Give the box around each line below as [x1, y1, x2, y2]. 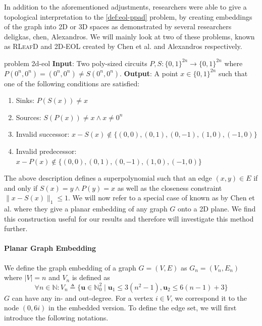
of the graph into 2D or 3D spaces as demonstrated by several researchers [4, 21, 232, 32]
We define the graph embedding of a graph [4, 262, 136, 273]
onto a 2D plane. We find [178, 203, 256, 214]
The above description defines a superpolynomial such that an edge [4, 173, 212, 183]
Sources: [16, 112, 41, 122]
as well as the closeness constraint [117, 182, 222, 193]
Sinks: [16, 95, 35, 105]
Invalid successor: [16, 129, 70, 139]
